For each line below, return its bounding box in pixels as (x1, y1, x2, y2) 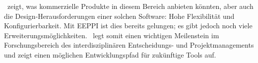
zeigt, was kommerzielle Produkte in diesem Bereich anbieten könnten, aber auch (7, 1, 254, 11)
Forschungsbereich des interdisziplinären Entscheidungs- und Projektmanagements (4, 40, 254, 50)
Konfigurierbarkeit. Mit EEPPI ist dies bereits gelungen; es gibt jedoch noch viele (4, 20, 253, 31)
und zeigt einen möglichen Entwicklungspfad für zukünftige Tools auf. (4, 49, 216, 60)
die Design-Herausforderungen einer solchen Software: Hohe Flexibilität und (4, 10, 235, 21)
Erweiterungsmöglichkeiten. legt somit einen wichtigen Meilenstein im (4, 30, 219, 40)
